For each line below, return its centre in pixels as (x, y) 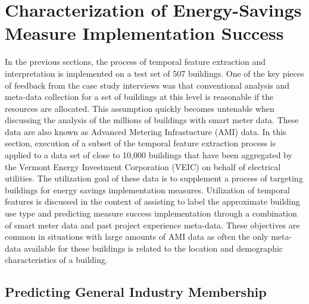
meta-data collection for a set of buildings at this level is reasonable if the (139, 97)
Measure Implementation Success (144, 33)
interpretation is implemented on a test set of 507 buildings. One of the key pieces (154, 73)
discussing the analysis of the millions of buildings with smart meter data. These (152, 120)
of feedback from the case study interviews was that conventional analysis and (147, 85)
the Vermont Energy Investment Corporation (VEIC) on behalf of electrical (143, 166)
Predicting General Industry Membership (136, 292)
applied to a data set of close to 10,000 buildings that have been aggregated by (149, 155)
